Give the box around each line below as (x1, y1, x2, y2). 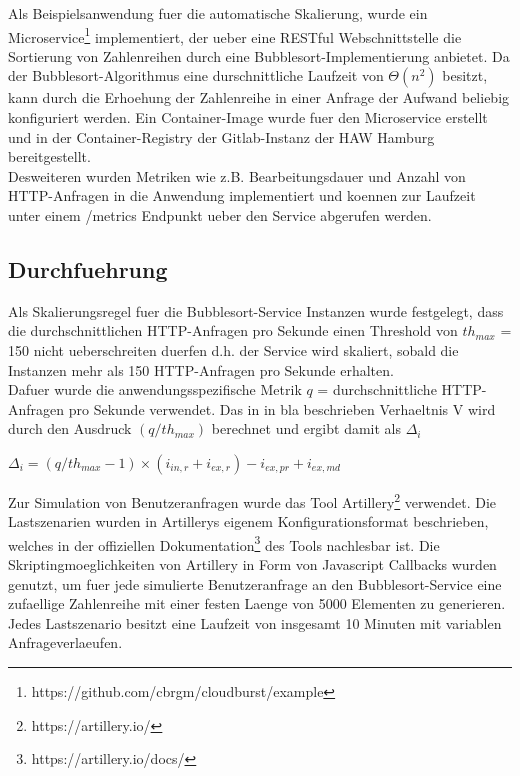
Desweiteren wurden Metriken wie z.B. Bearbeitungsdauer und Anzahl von (8, 165, 466, 186)
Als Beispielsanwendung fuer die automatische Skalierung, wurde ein (8, 3, 428, 23)
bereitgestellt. (8, 146, 91, 167)
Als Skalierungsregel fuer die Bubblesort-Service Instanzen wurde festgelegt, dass (8, 300, 504, 321)
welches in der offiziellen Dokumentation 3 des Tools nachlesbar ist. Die (8, 531, 440, 555)
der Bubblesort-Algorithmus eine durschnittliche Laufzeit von (8, 65, 384, 86)
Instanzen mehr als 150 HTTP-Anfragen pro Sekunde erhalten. (8, 359, 394, 380)
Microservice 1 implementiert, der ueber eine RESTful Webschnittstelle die (8, 23, 462, 47)
